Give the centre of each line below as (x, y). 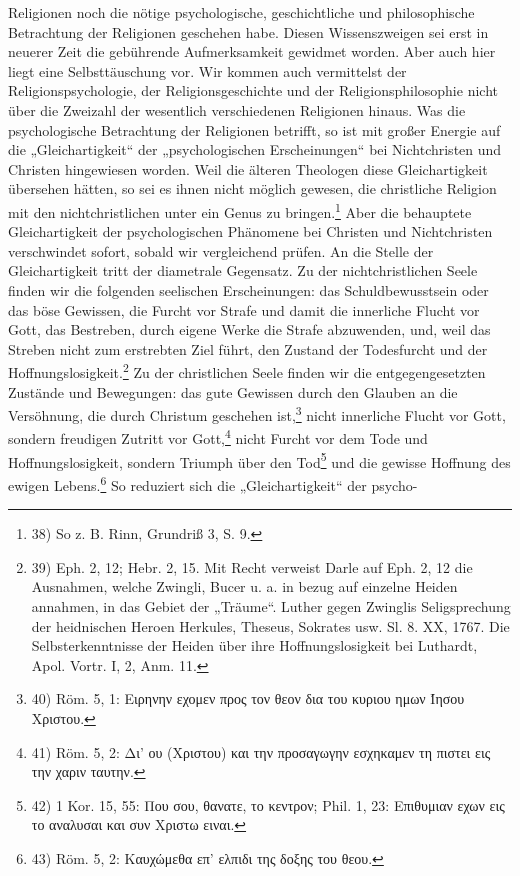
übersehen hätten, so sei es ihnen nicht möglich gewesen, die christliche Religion (252, 188)
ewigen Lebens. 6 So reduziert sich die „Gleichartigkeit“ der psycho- (213, 483)
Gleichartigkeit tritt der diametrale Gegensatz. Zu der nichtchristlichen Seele (243, 270)
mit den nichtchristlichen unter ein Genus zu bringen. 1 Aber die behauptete (240, 210)
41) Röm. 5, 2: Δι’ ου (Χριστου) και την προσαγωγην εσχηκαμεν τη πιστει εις (261, 751)
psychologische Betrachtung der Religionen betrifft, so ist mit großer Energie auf (254, 129)
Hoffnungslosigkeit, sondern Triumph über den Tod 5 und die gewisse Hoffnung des (259, 460)
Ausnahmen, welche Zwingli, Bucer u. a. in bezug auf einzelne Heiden (244, 586)
